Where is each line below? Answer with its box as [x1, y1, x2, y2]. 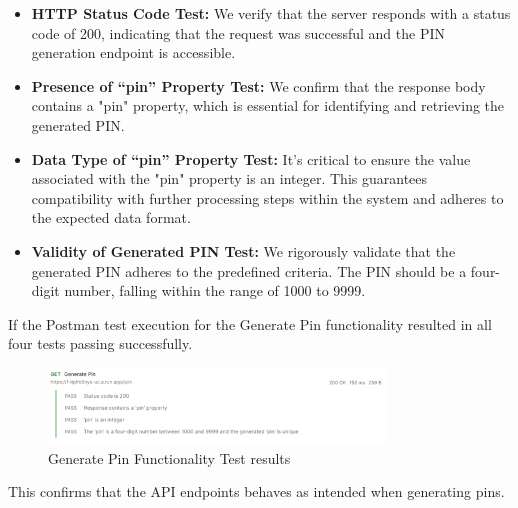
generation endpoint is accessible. [31, 42, 236, 63]
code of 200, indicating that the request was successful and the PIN [31, 22, 446, 43]
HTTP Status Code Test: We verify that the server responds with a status [31, 3, 511, 23]
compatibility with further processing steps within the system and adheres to [31, 187, 504, 208]
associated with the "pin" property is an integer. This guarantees [31, 168, 428, 189]
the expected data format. [31, 207, 191, 228]
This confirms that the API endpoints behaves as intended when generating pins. [8, 481, 505, 502]
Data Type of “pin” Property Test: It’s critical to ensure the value [31, 148, 471, 169]
